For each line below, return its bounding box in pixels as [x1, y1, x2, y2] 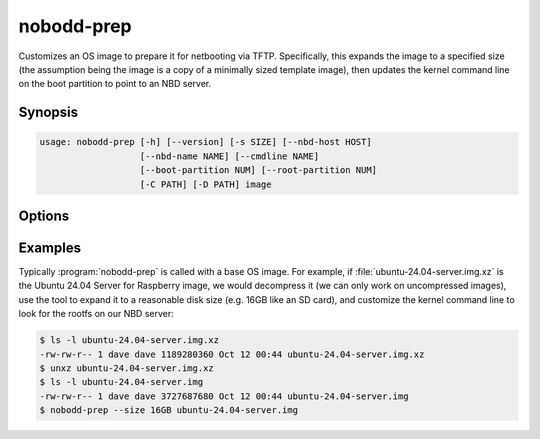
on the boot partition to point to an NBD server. [18, 78, 212, 90]
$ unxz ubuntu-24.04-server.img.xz [39, 362, 214, 374]
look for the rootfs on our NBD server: [18, 308, 174, 320]
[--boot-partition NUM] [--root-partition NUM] [139, 165, 378, 176]
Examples [18, 239, 82, 256]
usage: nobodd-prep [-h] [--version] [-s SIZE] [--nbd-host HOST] [39, 136, 372, 148]
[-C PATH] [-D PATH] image [139, 178, 272, 190]
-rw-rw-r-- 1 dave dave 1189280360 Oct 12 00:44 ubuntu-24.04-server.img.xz [39, 348, 425, 360]
